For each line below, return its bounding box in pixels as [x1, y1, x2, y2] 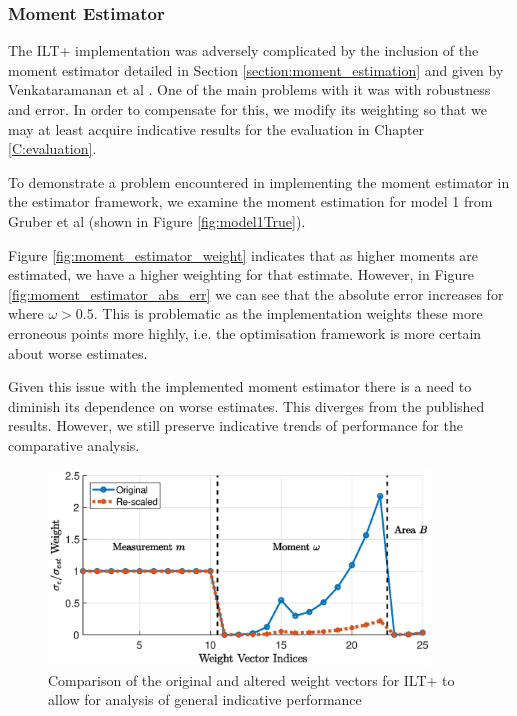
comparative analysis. [8, 434, 140, 455]
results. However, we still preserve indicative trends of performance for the [8, 415, 463, 436]
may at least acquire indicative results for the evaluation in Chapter [8, 118, 425, 139]
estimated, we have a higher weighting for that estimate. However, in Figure [8, 264, 474, 285]
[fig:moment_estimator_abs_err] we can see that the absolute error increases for [8, 283, 504, 304]
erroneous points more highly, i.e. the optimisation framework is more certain [8, 322, 482, 343]
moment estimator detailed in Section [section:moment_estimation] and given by [8, 59, 504, 80]
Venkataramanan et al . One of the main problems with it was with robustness [8, 79, 491, 100]
